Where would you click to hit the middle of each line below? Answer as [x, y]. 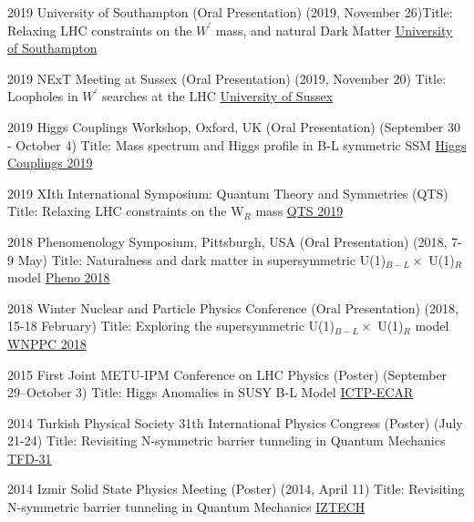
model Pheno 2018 [59, 277]
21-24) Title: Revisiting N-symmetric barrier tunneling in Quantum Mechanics [227, 440]
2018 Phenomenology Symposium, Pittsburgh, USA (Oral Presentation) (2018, [227, 241]
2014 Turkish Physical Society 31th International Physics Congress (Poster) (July [235, 422]
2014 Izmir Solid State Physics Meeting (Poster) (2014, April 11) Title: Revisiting [236, 489]
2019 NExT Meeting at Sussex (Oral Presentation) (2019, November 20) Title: [227, 78]
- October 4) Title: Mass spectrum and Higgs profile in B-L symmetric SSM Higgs [237, 144]
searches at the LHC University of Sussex [218, 96]
